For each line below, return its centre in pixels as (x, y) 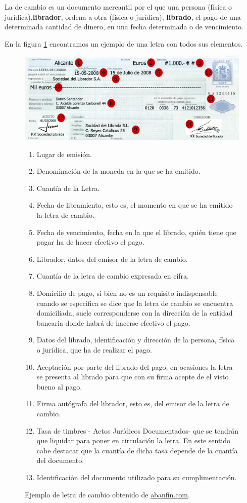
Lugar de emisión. (64, 154)
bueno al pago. (59, 386)
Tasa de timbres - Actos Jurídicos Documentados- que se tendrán (137, 430)
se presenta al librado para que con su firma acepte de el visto (133, 377)
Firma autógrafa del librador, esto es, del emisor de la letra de (133, 403)
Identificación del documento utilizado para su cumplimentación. (137, 477)
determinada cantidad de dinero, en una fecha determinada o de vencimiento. (124, 27)
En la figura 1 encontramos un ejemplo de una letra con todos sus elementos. (124, 43)
